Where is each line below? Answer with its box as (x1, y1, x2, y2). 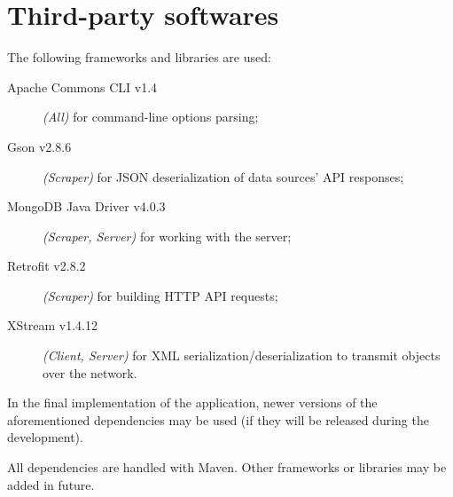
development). (7, 428, 83, 446)
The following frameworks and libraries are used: (7, 48, 271, 67)
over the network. (43, 363, 137, 382)
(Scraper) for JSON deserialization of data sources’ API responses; (43, 167, 404, 185)
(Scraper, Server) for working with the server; (43, 226, 292, 245)
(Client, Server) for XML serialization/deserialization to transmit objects (43, 346, 441, 365)
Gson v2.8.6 (7, 137, 72, 155)
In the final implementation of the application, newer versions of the (7, 393, 378, 412)
